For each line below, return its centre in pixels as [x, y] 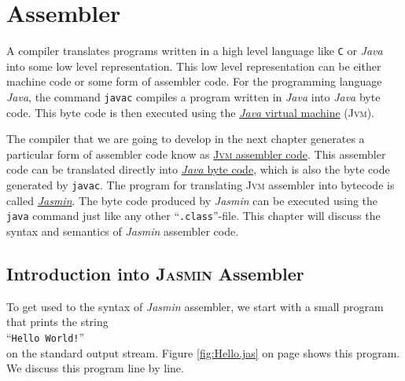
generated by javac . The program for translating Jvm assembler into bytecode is [201, 185]
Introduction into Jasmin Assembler [155, 273]
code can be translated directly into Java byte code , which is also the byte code [198, 169]
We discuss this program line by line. [95, 368]
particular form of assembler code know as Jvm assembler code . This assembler [196, 154]
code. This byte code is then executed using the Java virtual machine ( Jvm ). [190, 112]
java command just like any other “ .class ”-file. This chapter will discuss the [193, 216]
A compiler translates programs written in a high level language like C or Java [195, 51]
